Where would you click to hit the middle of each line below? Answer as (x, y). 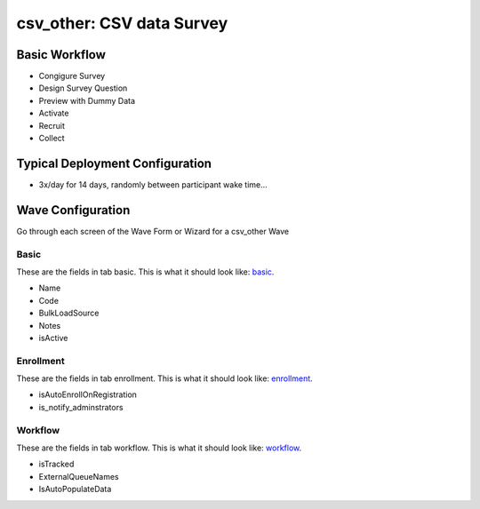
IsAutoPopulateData (75, 489)
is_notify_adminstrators (81, 407)
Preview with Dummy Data (87, 100)
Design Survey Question (83, 88)
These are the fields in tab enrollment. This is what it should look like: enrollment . (164, 378)
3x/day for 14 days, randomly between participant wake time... (153, 184)
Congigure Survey (72, 76)
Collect (52, 139)
